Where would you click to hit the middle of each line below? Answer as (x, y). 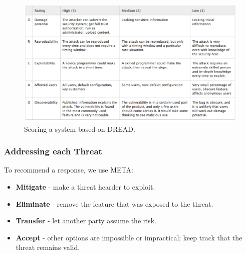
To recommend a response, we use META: (69, 170)
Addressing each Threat (53, 151)
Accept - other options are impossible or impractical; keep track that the (129, 237)
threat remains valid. (48, 247)
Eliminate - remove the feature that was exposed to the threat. (114, 203)
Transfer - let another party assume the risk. (86, 221)
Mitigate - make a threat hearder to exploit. (85, 186)
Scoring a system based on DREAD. (80, 129)
